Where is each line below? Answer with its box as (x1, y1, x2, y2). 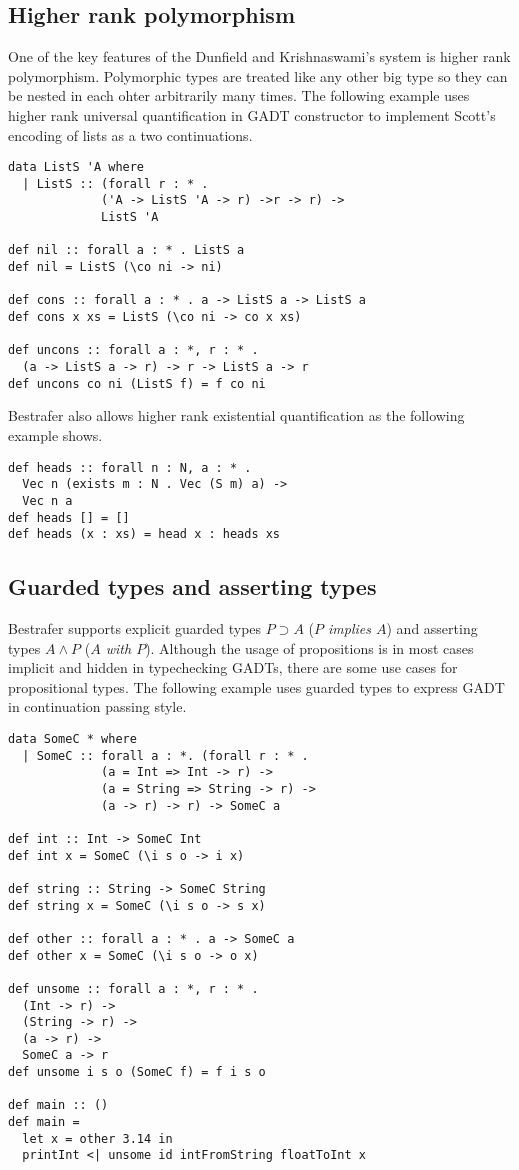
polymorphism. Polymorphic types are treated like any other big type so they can (8, 65, 508, 86)
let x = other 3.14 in (22, 1131, 173, 1146)
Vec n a (22, 493, 73, 508)
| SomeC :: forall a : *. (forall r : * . (22, 748, 309, 763)
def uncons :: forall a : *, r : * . (8, 343, 259, 358)
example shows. (8, 424, 103, 445)
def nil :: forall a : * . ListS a (8, 243, 245, 258)
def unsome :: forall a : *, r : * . (8, 981, 259, 996)
